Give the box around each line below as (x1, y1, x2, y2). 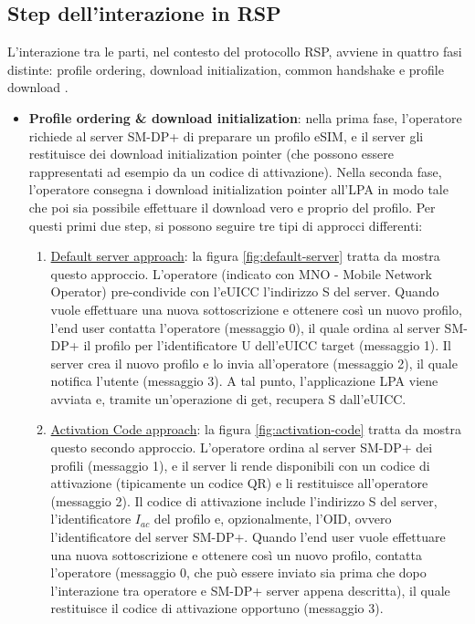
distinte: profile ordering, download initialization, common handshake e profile (7, 59, 444, 78)
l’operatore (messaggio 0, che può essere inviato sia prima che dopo (50, 563, 427, 582)
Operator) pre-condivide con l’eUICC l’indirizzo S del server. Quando (50, 282, 439, 301)
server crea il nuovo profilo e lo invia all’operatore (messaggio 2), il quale (50, 353, 458, 372)
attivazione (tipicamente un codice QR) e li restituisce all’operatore (50, 473, 428, 493)
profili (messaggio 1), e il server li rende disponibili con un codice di (50, 455, 430, 474)
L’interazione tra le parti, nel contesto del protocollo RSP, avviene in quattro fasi (7, 42, 462, 61)
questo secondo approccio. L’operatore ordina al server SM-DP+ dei (50, 438, 433, 457)
